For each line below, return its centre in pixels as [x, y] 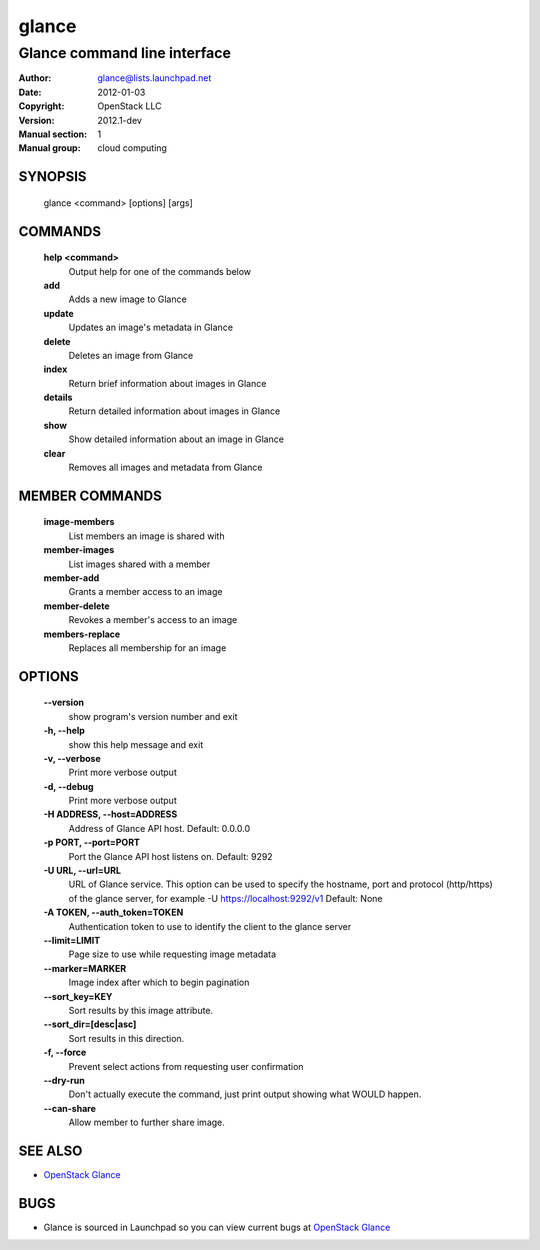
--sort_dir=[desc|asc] [90, 1024]
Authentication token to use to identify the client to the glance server [210, 926]
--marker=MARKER [85, 968]
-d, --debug [68, 786]
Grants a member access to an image [145, 592]
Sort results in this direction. [126, 1038]
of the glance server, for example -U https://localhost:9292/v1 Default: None [225, 898]
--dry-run [64, 1080]
